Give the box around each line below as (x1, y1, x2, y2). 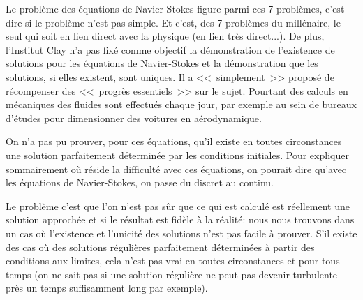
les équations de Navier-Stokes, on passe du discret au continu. (6, 175, 274, 190)
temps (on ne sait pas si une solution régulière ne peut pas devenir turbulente (6, 267, 338, 281)
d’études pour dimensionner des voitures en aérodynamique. (6, 110, 262, 125)
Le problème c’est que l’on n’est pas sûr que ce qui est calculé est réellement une (6, 198, 350, 213)
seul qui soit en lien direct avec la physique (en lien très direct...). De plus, (6, 29, 325, 43)
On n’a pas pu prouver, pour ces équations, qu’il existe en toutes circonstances (6, 134, 342, 149)
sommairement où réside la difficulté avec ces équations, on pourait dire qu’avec (6, 161, 347, 176)
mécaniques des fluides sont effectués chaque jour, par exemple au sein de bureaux (6, 97, 357, 112)
